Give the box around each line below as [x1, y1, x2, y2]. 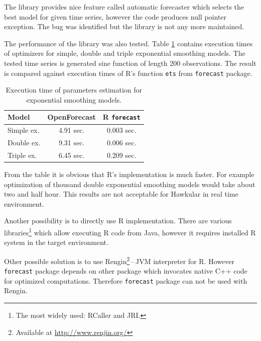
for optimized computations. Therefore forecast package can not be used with [4, 275, 247, 286]
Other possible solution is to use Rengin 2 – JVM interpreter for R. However [4, 254, 234, 266]
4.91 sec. [58, 125, 85, 135]
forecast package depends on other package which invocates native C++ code [4, 266, 247, 276]
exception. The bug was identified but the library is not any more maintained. [4, 21, 244, 32]
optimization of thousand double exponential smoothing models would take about [4, 179, 255, 189]
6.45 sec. [58, 150, 85, 160]
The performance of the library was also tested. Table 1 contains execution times [4, 38, 253, 48]
